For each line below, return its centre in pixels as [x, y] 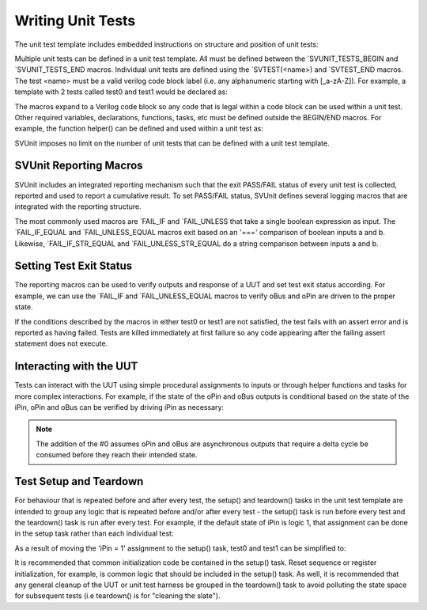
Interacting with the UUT [76, 367]
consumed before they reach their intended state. [117, 455]
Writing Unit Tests [75, 21]
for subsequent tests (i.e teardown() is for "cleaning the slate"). [117, 596]
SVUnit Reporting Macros [79, 166]
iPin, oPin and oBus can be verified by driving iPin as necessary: [119, 407]
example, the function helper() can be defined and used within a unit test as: [139, 129]
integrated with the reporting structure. [78, 206]
